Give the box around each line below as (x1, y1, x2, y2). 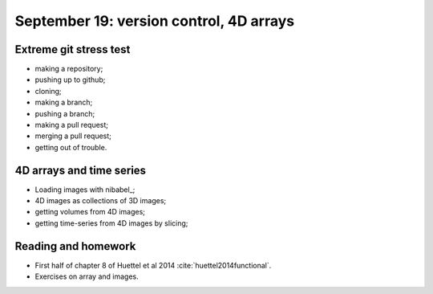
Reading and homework (14, 239, 136, 253)
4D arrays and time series (14, 163, 147, 177)
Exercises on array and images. (34, 272, 140, 281)
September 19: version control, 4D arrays (14, 12, 295, 30)
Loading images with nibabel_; (34, 185, 136, 194)
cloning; (34, 86, 62, 96)
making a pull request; (34, 120, 108, 130)
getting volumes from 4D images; (34, 207, 146, 217)
